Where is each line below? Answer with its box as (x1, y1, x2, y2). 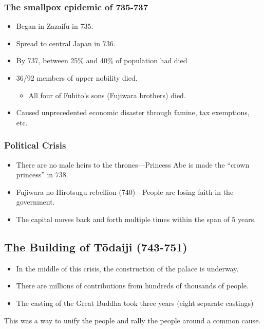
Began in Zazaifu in (16, 21, 78, 31)
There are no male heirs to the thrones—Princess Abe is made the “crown (16, 159, 250, 170)
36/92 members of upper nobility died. (16, 72, 138, 83)
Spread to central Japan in (16, 38, 101, 48)
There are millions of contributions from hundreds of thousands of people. (16, 280, 249, 291)
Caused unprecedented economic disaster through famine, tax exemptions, (16, 107, 250, 118)
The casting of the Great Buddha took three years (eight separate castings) (16, 297, 254, 308)
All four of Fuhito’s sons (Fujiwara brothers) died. (28, 89, 186, 100)
